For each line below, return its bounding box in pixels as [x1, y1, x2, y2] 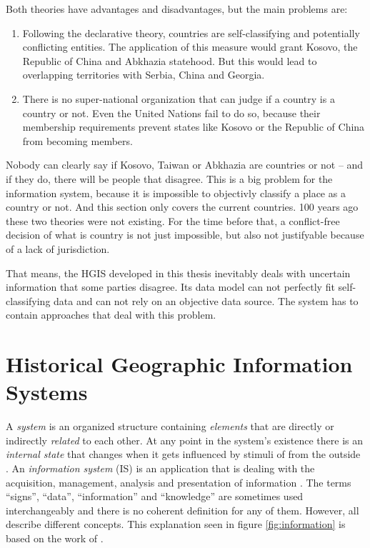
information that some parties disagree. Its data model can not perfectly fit [6, 279, 335, 294]
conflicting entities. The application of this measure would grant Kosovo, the [22, 39, 358, 54]
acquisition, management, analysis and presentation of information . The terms [6, 474, 351, 489]
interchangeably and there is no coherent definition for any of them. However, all [6, 502, 359, 517]
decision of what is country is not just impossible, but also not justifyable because [6, 227, 364, 242]
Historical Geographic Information [6, 349, 353, 379]
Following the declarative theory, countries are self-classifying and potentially [22, 25, 360, 40]
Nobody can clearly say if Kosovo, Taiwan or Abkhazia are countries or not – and [6, 157, 364, 172]
